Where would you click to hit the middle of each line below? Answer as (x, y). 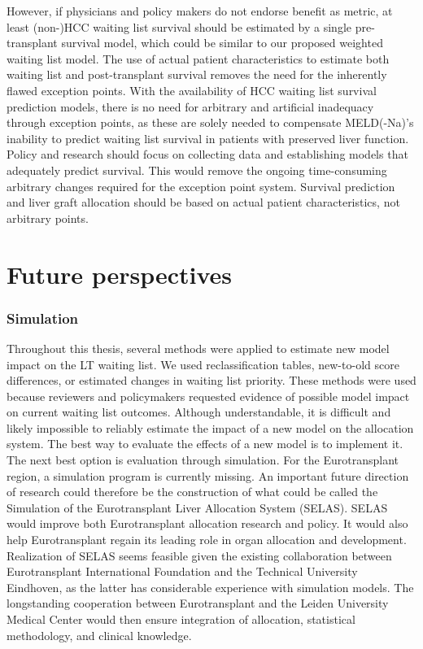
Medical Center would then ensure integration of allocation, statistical (181, 619)
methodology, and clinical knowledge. (99, 635)
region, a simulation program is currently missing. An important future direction (208, 475)
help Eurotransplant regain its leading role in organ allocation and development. (207, 540)
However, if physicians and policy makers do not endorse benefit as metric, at (200, 11)
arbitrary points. (48, 218)
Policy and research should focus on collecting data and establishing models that (207, 154)
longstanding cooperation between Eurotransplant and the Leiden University (198, 603)
